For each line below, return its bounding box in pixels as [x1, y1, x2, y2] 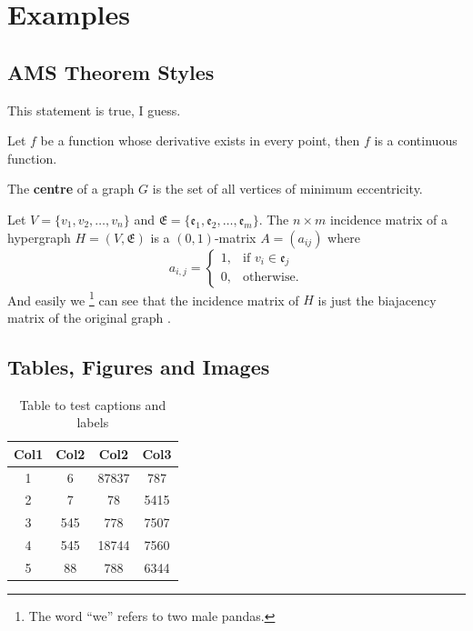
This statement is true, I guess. [7, 100, 181, 119]
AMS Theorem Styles [7, 57, 215, 85]
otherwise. [243, 271, 299, 285]
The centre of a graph [7, 179, 135, 198]
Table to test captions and [19, 395, 166, 414]
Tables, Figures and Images [7, 352, 270, 380]
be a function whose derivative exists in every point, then [40, 131, 360, 150]
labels [76, 413, 109, 432]
